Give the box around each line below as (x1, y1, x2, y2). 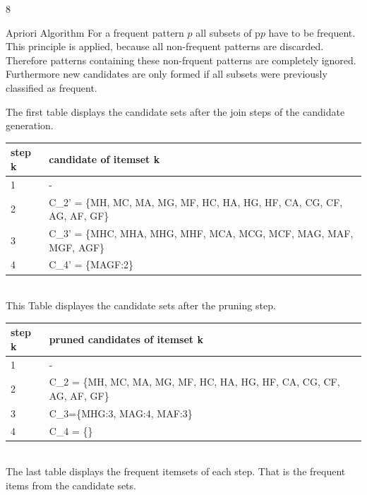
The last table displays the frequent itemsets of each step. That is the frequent (6, 464, 346, 479)
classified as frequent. (6, 80, 97, 95)
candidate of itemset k (49, 152, 160, 167)
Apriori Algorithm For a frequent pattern (6, 25, 184, 40)
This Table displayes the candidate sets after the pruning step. (6, 298, 276, 313)
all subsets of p (195, 25, 260, 40)
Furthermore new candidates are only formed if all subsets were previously (6, 66, 327, 81)
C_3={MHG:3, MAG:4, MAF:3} (49, 405, 193, 420)
